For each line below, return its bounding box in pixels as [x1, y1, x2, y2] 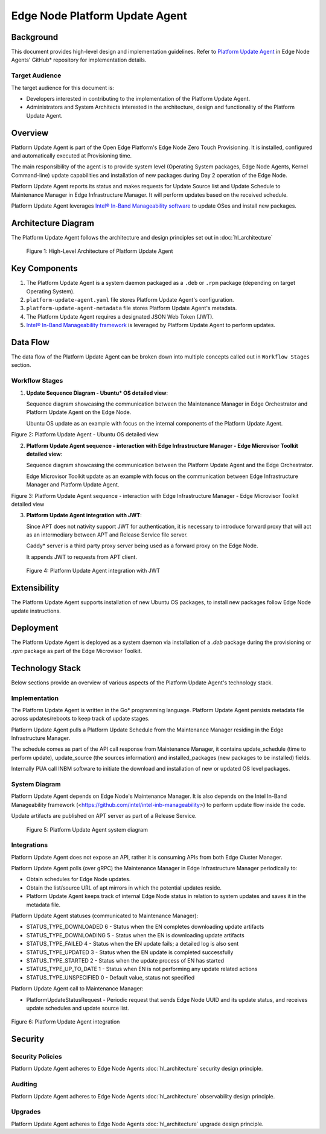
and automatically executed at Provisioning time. [11, 152, 132, 159]
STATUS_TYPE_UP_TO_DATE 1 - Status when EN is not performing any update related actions [26, 966, 258, 973]
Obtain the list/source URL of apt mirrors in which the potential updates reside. [26, 884, 222, 891]
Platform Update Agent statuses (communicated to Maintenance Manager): [11, 912, 199, 920]
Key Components [11, 263, 78, 274]
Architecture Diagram [11, 218, 95, 228]
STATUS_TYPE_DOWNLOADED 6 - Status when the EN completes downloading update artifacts [26, 923, 264, 931]
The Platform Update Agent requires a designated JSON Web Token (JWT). [26, 313, 214, 320]
